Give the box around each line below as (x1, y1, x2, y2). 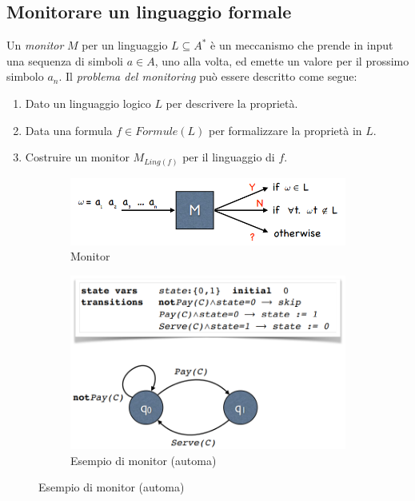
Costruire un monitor (25, 149, 130, 165)
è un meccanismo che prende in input (210, 37, 393, 54)
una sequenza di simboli (6, 52, 123, 69)
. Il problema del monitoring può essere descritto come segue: (58, 68, 357, 85)
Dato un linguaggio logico (25, 94, 151, 111)
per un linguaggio (82, 37, 168, 54)
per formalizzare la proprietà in (209, 121, 362, 138)
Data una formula (25, 121, 113, 138)
